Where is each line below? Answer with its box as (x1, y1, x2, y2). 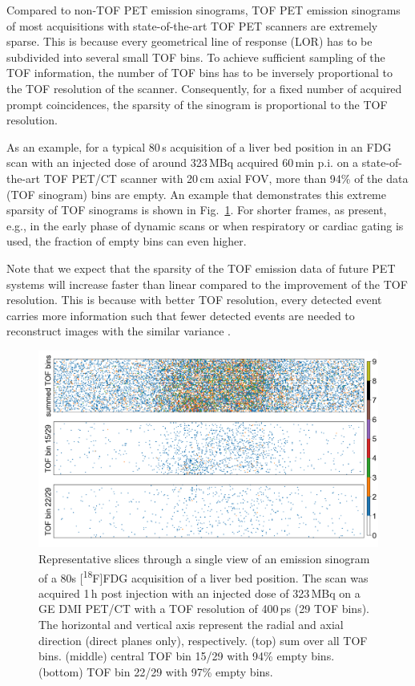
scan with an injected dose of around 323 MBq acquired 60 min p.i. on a (6, 154, 359, 171)
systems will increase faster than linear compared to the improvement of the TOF (6, 275, 408, 292)
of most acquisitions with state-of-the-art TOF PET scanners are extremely (6, 17, 378, 34)
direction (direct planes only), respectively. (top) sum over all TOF (38, 631, 368, 648)
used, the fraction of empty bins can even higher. (6, 233, 247, 250)
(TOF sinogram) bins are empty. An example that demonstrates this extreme (6, 185, 386, 202)
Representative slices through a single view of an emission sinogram (38, 550, 370, 566)
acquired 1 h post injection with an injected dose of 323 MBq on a (38, 584, 361, 601)
